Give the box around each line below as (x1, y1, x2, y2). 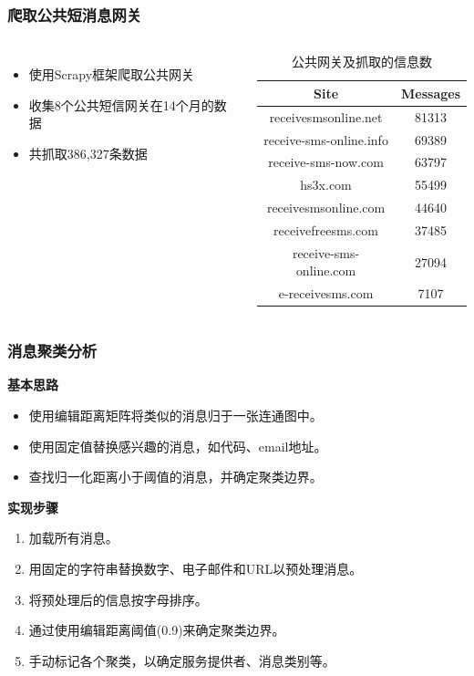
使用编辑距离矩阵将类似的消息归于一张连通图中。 (28, 406, 323, 425)
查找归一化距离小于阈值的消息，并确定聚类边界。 (28, 467, 323, 486)
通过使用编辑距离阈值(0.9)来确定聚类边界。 (28, 620, 285, 640)
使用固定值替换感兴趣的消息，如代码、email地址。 (28, 436, 327, 455)
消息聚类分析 (7, 339, 98, 362)
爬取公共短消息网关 (7, 3, 142, 26)
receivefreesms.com (273, 220, 378, 239)
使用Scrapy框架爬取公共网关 (28, 65, 195, 84)
